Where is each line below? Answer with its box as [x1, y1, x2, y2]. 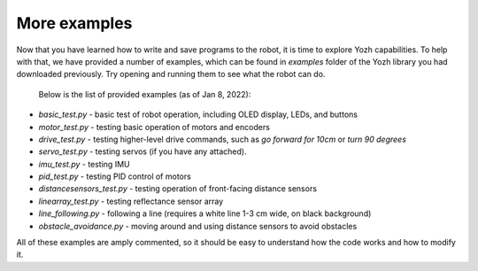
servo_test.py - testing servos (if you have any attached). [38, 146, 247, 157]
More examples [16, 13, 133, 33]
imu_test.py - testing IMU [38, 159, 130, 169]
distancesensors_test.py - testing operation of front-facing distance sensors [38, 183, 318, 194]
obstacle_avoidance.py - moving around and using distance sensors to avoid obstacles [38, 221, 358, 231]
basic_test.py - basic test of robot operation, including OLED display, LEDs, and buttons [38, 109, 358, 120]
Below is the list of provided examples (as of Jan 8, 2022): [38, 89, 251, 99]
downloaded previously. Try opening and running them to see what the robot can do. [16, 69, 326, 80]
